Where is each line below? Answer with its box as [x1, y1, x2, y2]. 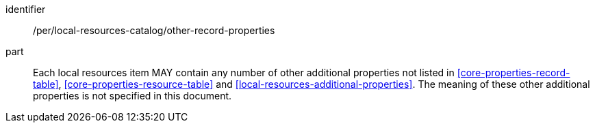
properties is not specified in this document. [33, 90, 232, 101]
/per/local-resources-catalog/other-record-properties [33, 25, 275, 36]
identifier [5, 3, 46, 15]
